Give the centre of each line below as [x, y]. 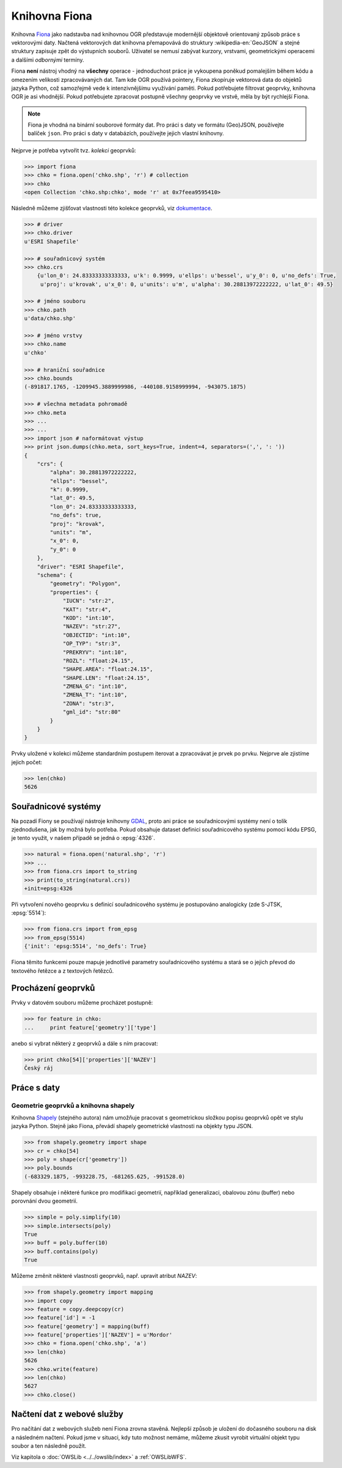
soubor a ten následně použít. [49, 1446]
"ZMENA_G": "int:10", [95, 687]
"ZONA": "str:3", [89, 703]
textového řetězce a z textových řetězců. [63, 971]
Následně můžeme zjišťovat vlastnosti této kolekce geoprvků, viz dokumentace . [112, 208]
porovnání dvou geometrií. [44, 1201]
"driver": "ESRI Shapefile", [81, 566]
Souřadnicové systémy [56, 806]
